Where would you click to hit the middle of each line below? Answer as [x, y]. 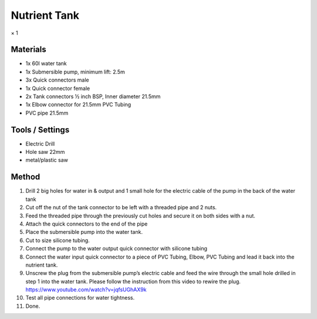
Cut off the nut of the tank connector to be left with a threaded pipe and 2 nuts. [121, 207]
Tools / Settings [40, 130]
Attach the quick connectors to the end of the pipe [87, 224]
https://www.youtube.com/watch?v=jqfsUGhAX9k [86, 290]
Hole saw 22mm [45, 152]
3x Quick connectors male [57, 80]
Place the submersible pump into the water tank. [84, 232]
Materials [28, 50]
